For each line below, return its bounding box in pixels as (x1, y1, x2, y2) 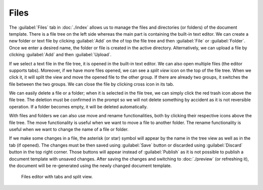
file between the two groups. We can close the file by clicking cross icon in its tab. (9, 81, 174, 87)
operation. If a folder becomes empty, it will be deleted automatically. (9, 104, 148, 109)
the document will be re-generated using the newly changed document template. (9, 163, 172, 169)
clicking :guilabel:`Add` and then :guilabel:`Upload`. (9, 52, 112, 58)
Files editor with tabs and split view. (21, 174, 93, 180)
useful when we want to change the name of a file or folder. (9, 127, 129, 132)
